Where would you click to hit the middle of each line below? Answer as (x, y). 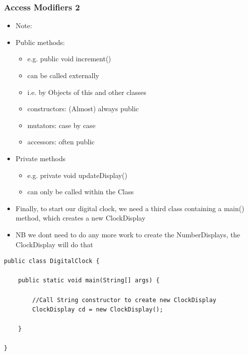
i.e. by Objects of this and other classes (87, 92)
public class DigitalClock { (52, 261)
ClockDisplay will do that (54, 244)
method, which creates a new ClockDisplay (81, 218)
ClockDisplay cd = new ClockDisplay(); (98, 310)
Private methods (41, 158)
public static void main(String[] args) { (89, 281)
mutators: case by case (62, 125)
